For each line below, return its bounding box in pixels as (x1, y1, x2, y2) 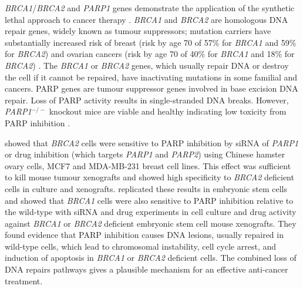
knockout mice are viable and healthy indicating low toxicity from (49, 105, 287, 117)
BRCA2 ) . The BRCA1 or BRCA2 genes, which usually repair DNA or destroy (5, 59, 289, 71)
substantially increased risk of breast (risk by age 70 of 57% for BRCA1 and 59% (5, 36, 297, 48)
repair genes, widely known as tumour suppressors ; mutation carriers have (5, 25, 271, 37)
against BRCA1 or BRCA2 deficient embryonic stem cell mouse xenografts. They (5, 217, 297, 229)
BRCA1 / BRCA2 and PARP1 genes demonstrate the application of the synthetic (5, 2, 295, 14)
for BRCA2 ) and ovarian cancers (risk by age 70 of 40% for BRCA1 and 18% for (5, 48, 295, 60)
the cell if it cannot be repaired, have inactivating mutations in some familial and (5, 70, 298, 83)
